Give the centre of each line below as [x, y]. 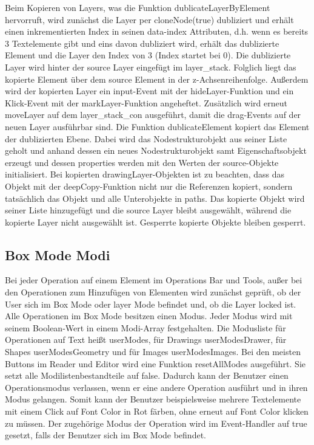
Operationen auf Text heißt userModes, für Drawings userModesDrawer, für [146, 340]
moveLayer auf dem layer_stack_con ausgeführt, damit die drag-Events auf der [153, 115]
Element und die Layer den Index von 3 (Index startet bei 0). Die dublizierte [148, 55]
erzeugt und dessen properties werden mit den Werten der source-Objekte [142, 162]
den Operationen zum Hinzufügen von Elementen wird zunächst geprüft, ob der [153, 292]
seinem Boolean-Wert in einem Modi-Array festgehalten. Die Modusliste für [145, 327]
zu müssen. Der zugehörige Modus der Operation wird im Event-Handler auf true [156, 423]
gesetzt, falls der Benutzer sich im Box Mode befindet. [105, 435]
